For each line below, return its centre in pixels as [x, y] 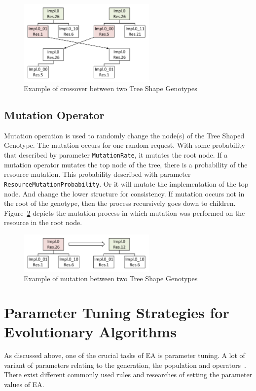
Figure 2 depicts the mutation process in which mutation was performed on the [125, 212]
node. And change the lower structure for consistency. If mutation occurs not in [124, 193]
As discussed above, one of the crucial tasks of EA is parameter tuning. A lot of [125, 355]
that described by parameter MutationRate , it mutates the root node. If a [116, 155]
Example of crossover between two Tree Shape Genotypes [110, 88]
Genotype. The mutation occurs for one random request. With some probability [125, 145]
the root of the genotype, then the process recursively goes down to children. [120, 203]
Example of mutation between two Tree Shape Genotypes [111, 278]
